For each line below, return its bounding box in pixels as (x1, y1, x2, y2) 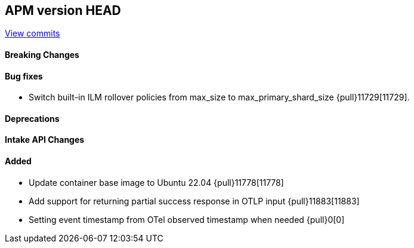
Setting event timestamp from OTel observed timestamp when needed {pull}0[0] (29, 214, 345, 225)
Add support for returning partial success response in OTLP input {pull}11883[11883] (29, 195, 360, 206)
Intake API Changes (5, 134, 85, 145)
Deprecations (5, 113, 60, 124)
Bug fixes (5, 71, 43, 81)
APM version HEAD (5, 3, 121, 18)
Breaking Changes (5, 50, 79, 60)
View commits (5, 28, 60, 39)
